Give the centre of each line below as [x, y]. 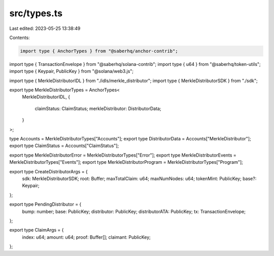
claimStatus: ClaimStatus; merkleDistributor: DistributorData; [98, 108]
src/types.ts [36, 13]
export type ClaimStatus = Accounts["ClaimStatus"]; [64, 146]
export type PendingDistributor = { [45, 204]
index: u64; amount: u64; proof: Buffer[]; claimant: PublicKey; [86, 237]
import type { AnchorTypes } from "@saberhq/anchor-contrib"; [99, 51]
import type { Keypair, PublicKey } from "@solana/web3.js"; [72, 71]
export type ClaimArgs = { [37, 230]
